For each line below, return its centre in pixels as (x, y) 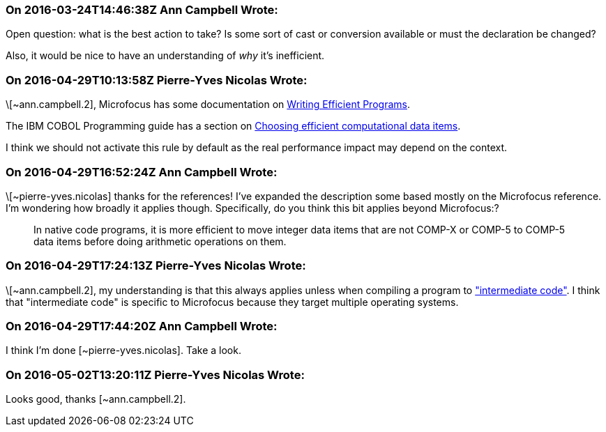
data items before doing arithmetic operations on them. (160, 241)
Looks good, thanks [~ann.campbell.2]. (96, 399)
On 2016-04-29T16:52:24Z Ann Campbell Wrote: (142, 172)
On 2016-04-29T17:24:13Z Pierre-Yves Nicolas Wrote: (156, 266)
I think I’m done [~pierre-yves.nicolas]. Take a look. (123, 350)
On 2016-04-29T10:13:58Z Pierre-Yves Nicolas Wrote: (157, 80)
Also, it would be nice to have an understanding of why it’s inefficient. (165, 56)
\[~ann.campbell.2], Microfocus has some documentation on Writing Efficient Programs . (208, 105)
